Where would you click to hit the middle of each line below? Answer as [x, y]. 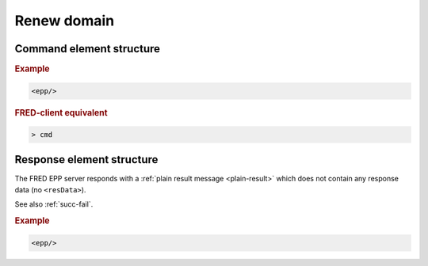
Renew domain [65, 21]
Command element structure [88, 49]
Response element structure [86, 160]
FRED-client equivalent [61, 112]
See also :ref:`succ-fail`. [54, 204]
